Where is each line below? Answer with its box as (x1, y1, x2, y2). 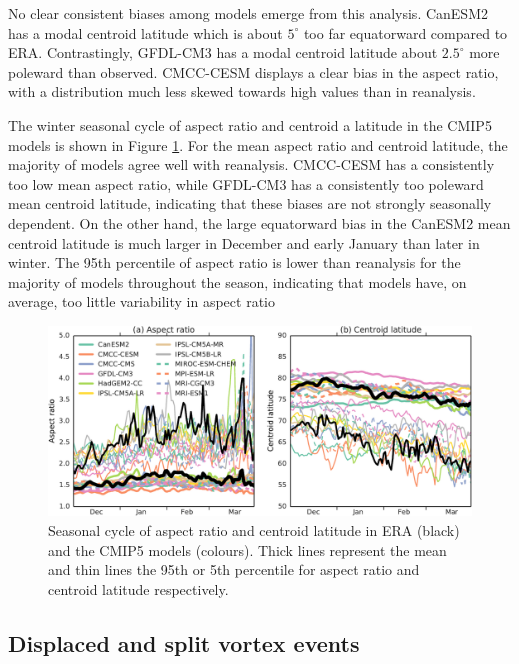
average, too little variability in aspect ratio (8, 291, 275, 312)
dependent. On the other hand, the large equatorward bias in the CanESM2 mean (8, 212, 511, 233)
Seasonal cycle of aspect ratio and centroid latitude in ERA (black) (48, 519, 460, 540)
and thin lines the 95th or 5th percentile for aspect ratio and (48, 559, 420, 580)
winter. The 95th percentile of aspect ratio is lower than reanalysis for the (8, 252, 461, 273)
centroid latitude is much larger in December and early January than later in (8, 232, 480, 253)
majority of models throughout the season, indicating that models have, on (8, 271, 467, 292)
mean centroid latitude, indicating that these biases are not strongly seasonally (8, 193, 492, 214)
